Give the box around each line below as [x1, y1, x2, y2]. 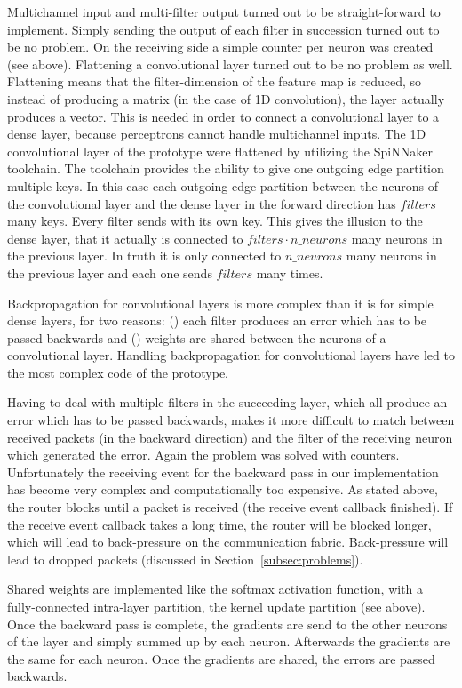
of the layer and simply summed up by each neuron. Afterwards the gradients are [7, 632, 450, 651]
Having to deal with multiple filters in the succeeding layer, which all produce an [7, 393, 448, 412]
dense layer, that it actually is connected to [7, 228, 243, 247]
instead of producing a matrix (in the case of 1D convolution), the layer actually [7, 89, 445, 108]
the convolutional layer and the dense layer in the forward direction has [7, 194, 396, 212]
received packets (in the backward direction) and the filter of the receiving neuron [7, 428, 453, 446]
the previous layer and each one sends [7, 263, 212, 282]
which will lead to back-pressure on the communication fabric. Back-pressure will [7, 532, 449, 551]
